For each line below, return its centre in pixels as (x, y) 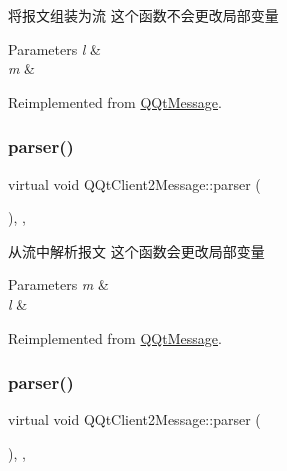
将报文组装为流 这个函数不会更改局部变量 (143, 15)
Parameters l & (55, 48)
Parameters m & (58, 284)
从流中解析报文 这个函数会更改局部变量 (136, 250)
